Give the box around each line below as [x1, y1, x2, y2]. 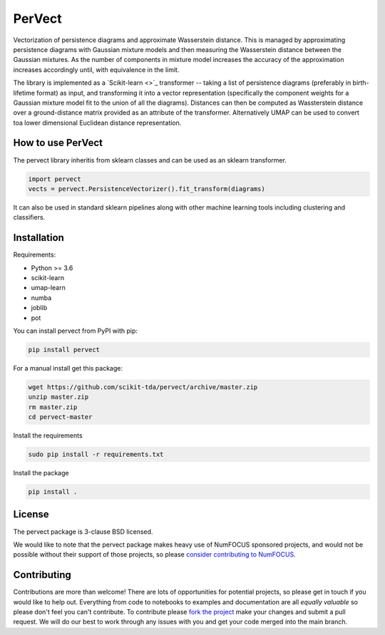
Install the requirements [13, 431, 83, 440]
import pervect [28, 175, 81, 183]
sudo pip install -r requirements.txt [28, 450, 164, 459]
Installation [13, 232, 64, 244]
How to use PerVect [13, 137, 103, 149]
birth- [352, 78, 370, 87]
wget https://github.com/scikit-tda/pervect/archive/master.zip [28, 383, 258, 391]
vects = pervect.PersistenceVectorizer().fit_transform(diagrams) [28, 185, 265, 192]
